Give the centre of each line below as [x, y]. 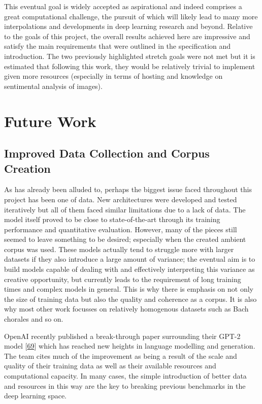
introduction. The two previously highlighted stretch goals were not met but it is [130, 56]
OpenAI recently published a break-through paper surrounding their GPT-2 [122, 336]
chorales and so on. [34, 319]
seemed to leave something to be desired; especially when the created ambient [125, 239]
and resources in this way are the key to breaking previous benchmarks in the [125, 385]
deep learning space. [36, 396]
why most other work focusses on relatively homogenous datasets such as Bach [126, 309]
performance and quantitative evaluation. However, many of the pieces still [121, 229]
